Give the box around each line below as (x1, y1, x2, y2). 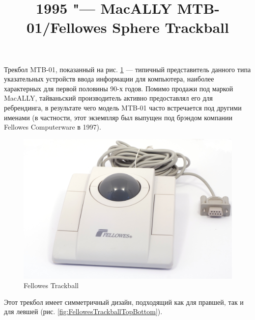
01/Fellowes (27, 17, 107, 37)
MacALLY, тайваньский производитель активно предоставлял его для (4, 93, 213, 103)
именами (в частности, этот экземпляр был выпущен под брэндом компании (4, 112, 233, 122)
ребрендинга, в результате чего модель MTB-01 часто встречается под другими (4, 102, 242, 112)
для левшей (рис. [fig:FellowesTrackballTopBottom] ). (4, 306, 163, 317)
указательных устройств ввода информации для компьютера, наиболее (4, 74, 214, 84)
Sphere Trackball (112, 17, 229, 37)
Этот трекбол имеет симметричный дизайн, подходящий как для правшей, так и (4, 296, 244, 307)
